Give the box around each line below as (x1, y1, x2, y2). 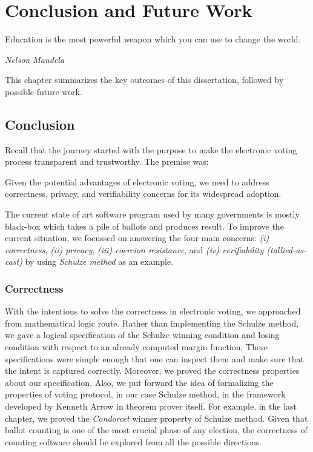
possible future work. (5, 85, 82, 98)
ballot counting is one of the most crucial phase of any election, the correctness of (5, 424, 308, 436)
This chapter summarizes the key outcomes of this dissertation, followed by (5, 73, 284, 86)
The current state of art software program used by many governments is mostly (5, 208, 300, 221)
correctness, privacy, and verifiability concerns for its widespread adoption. (5, 187, 282, 200)
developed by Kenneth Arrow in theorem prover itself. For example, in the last (5, 400, 297, 413)
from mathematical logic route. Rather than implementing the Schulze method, (5, 316, 299, 329)
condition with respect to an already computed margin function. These (5, 341, 268, 353)
